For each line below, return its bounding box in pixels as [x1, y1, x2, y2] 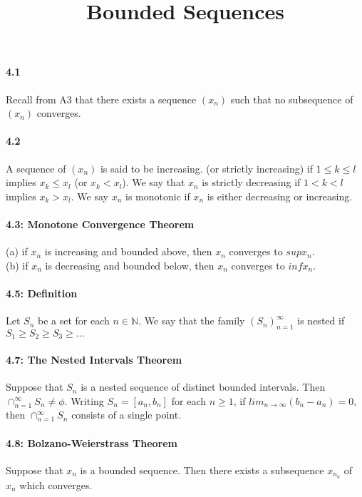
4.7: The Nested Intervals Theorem [6, 352, 182, 367]
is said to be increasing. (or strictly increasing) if [100, 160, 313, 175]
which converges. [19, 477, 93, 492]
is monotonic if [125, 188, 190, 203]
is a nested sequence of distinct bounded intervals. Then [81, 379, 326, 394]
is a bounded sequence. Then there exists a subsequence [80, 462, 324, 477]
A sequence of [6, 160, 66, 175]
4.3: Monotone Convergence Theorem [6, 216, 195, 231]
